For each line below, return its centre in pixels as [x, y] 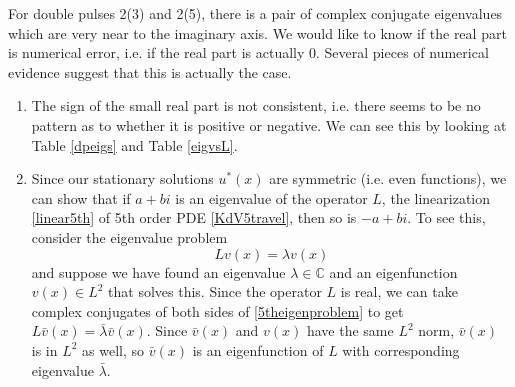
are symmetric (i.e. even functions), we [388, 178]
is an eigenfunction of [258, 349]
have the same [350, 330]
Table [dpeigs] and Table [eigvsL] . [134, 144]
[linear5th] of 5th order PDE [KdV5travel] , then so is [194, 217]
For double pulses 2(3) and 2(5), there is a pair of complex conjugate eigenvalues [255, 13]
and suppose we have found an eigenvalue [158, 271]
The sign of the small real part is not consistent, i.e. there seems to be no [256, 105]
